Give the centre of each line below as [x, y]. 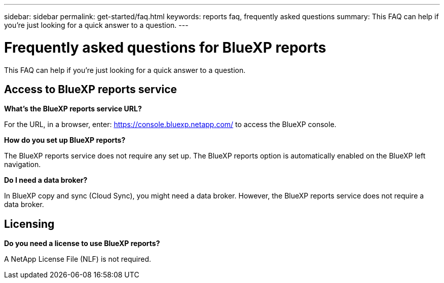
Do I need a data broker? [46, 180]
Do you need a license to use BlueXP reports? [82, 244]
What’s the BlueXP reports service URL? [73, 109]
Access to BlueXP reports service [91, 89]
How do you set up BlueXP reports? [65, 140]
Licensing [29, 224]
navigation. [23, 165]
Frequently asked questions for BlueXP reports [165, 47]
